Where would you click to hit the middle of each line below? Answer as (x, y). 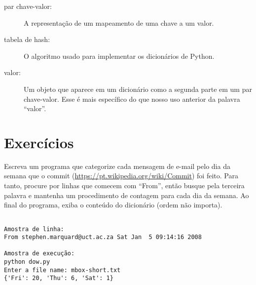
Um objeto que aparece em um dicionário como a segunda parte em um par (138, 89)
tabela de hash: (27, 39)
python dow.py (27, 262)
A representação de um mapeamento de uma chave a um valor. (119, 22)
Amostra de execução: (39, 254)
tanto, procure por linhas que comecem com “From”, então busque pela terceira (124, 185)
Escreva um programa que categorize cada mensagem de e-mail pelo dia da (117, 166)
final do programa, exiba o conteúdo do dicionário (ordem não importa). (113, 205)
